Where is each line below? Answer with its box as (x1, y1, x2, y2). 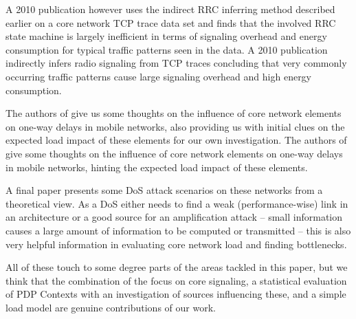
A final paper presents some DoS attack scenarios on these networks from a (5, 183, 323, 197)
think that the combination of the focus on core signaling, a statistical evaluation (5, 273, 347, 287)
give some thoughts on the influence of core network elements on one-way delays (5, 146, 343, 160)
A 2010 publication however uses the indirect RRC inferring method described (5, 2, 335, 16)
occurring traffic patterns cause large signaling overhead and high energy (5, 69, 312, 83)
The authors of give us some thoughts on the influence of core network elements (5, 106, 342, 120)
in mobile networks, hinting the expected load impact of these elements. (5, 159, 308, 174)
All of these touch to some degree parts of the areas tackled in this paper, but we (5, 260, 348, 274)
